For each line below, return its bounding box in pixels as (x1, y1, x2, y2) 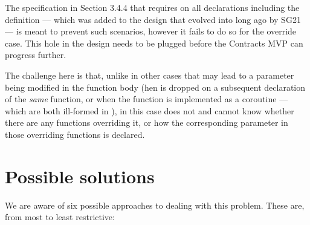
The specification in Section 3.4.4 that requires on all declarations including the (5, 1, 300, 13)
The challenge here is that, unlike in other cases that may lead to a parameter (5, 68, 294, 81)
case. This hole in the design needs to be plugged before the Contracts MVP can (5, 36, 303, 49)
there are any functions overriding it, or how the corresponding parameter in (5, 116, 288, 129)
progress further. (5, 48, 66, 61)
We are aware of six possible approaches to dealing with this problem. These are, (5, 198, 305, 211)
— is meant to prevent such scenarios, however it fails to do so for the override (5, 25, 297, 37)
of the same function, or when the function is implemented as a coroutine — (5, 93, 288, 105)
